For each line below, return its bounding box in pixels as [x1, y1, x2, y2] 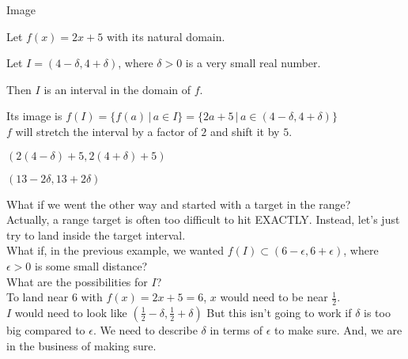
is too [364, 304, 391, 320]
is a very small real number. [185, 55, 321, 71]
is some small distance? [35, 257, 148, 274]
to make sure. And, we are [274, 321, 402, 338]
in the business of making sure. [6, 337, 157, 353]
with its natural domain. [106, 28, 225, 44]
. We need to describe [93, 321, 198, 338]
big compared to [6, 321, 85, 338]
